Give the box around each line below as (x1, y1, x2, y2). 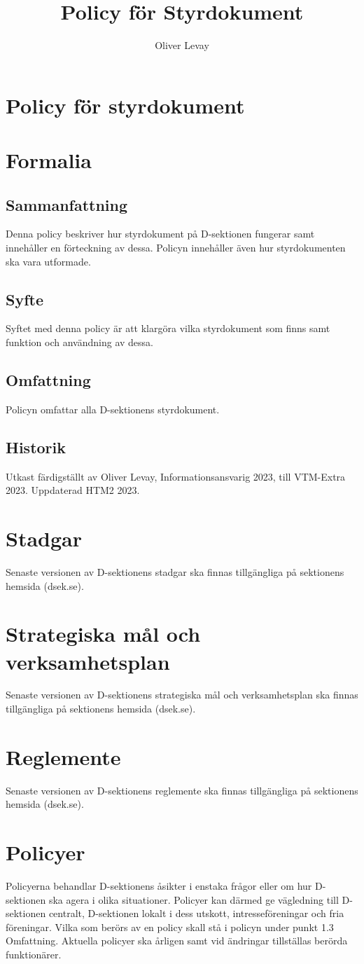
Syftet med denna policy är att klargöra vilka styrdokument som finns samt (6, 321, 330, 336)
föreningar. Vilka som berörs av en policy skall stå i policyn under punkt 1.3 (6, 919, 334, 934)
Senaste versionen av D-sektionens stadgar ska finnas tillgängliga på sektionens (6, 564, 344, 579)
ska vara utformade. (6, 254, 91, 268)
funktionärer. (6, 947, 62, 962)
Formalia (6, 146, 92, 174)
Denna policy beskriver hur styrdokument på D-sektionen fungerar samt (6, 226, 315, 241)
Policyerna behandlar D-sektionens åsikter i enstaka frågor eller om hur (6, 879, 312, 893)
